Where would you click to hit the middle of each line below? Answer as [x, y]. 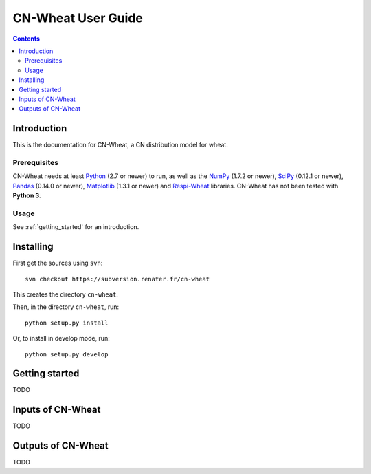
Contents [26, 39]
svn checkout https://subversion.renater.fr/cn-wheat [117, 279]
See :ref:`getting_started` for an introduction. [76, 227]
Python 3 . [27, 195]
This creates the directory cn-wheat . [65, 294]
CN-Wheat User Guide [78, 18]
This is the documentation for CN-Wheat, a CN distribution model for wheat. [120, 145]
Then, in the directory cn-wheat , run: [66, 307]
